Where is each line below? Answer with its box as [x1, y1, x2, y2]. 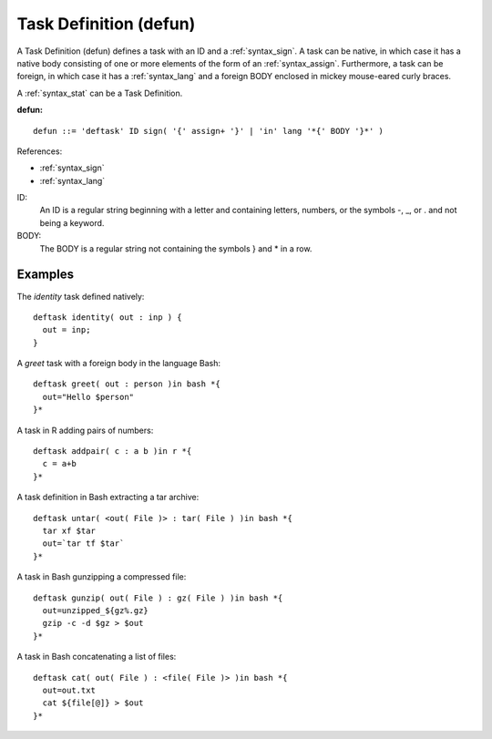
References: [16, 146, 63, 157]
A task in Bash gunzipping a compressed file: [16, 571, 187, 582]
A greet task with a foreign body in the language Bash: [16, 358, 221, 369]
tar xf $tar [42, 526, 96, 536]
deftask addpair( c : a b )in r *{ [33, 446, 192, 457]
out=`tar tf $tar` [42, 539, 125, 549]
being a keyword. [39, 217, 105, 228]
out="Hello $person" [42, 392, 135, 402]
